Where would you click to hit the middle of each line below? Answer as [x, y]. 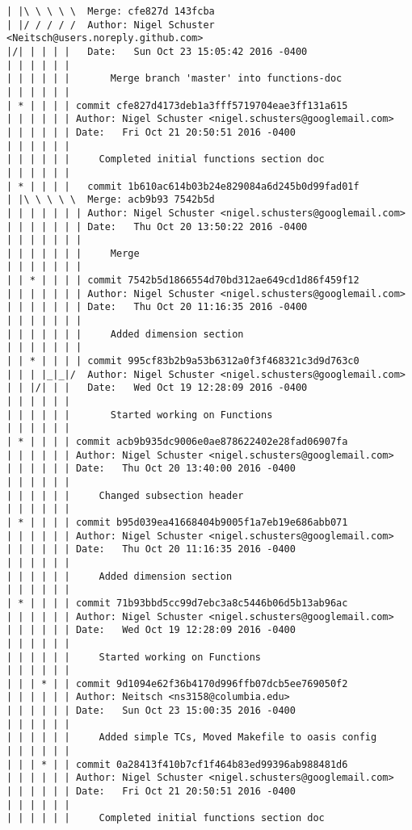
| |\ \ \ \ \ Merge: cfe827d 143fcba [111, 11]
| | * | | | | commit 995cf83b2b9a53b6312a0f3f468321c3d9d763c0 [183, 361]
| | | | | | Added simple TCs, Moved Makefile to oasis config [192, 738]
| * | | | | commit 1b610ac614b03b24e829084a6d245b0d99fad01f [183, 186]
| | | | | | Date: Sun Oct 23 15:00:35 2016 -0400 [151, 711]
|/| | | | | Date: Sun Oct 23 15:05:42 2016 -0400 [157, 51]
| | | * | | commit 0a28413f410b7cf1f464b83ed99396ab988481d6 [177, 764]
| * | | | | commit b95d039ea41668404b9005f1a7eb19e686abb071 [177, 522]
